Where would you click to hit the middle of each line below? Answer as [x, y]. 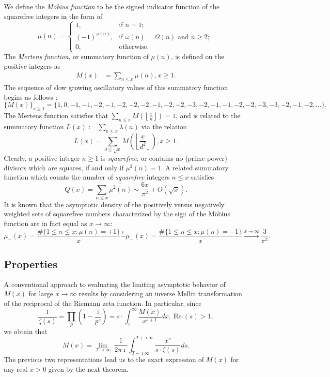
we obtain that [26, 331]
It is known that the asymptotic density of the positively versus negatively [114, 204]
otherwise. [134, 47]
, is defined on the [197, 56]
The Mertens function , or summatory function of [76, 56]
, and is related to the [208, 115]
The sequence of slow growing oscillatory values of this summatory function [116, 87]
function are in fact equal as [46, 223]
